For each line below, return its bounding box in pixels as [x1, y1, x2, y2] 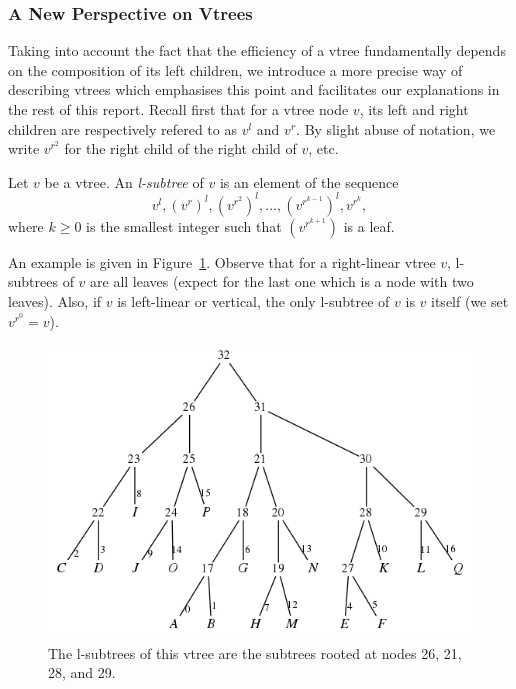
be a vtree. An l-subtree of [44, 171, 204, 192]
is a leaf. [343, 215, 395, 236]
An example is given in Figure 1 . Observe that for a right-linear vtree [8, 251, 436, 272]
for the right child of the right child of [64, 138, 297, 159]
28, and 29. [48, 662, 116, 683]
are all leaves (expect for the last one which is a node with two [90, 271, 474, 292]
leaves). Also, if [8, 291, 102, 312]
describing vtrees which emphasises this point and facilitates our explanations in [8, 79, 500, 100]
